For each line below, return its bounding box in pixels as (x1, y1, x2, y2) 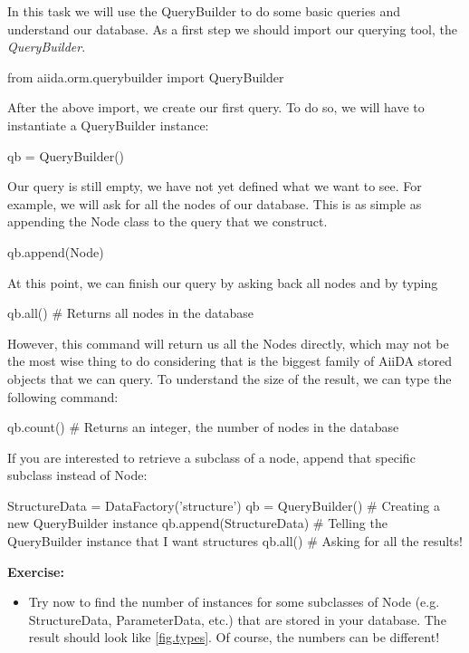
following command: (7, 387, 119, 406)
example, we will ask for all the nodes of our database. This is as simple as (7, 194, 422, 213)
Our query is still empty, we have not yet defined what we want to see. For (7, 177, 422, 196)
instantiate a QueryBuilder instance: (7, 115, 209, 134)
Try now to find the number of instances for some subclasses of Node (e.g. (28, 592, 440, 611)
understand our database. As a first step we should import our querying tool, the (7, 19, 457, 38)
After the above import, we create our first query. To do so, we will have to (7, 98, 425, 117)
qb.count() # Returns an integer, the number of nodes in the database (7, 418, 399, 437)
